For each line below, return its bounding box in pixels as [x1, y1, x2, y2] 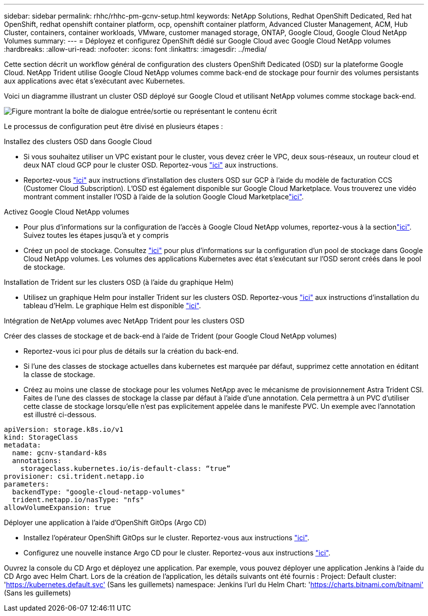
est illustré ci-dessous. [23, 410, 97, 419]
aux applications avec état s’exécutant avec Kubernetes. [4, 77, 185, 85]
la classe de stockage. [23, 370, 95, 379]
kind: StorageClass [4, 433, 78, 441]
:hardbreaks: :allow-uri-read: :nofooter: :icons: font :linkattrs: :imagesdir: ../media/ [4, 45, 267, 53]
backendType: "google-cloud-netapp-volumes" [12, 488, 185, 496]
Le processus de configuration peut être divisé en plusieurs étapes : [4, 122, 223, 130]
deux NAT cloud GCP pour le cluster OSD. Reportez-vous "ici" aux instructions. [23, 161, 278, 169]
